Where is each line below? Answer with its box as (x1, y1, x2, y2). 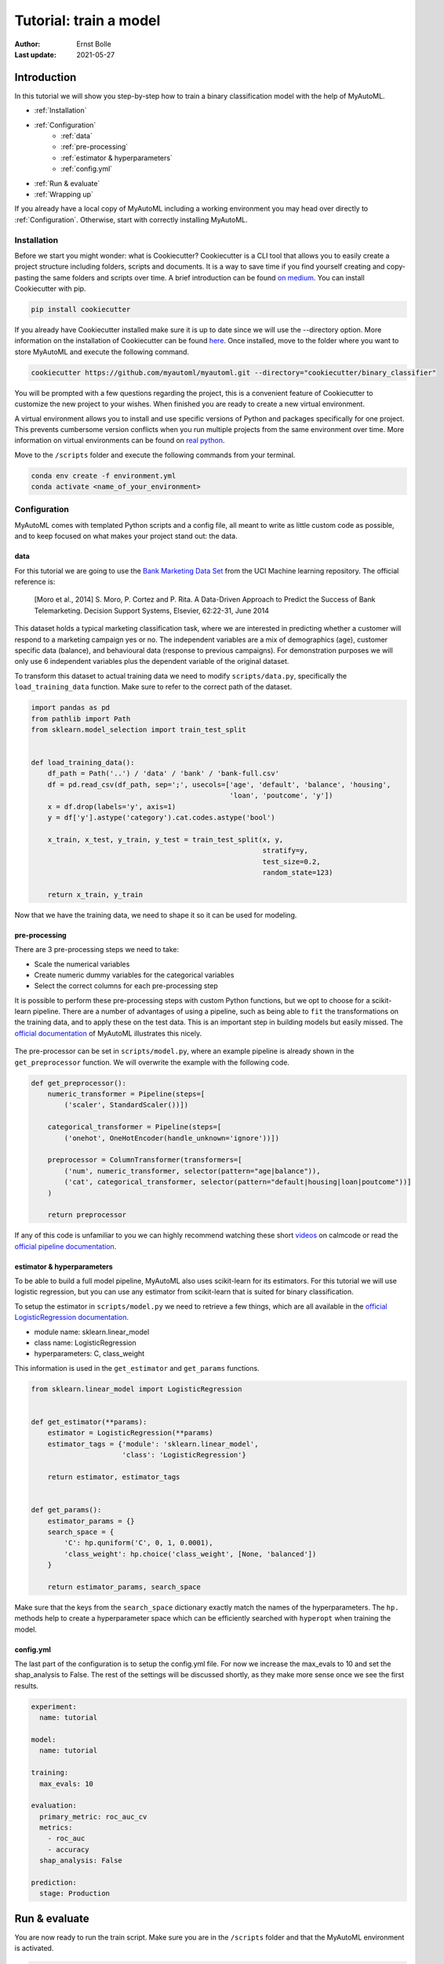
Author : (14, 39, 41, 49)
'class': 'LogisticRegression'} (122, 1450, 246, 1460)
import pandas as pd (31, 703, 110, 713)
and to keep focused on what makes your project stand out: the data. (14, 531, 238, 541)
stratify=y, (262, 846, 309, 856)
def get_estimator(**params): (31, 1417, 147, 1426)
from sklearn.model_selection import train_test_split (31, 725, 246, 734)
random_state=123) (262, 868, 333, 877)
